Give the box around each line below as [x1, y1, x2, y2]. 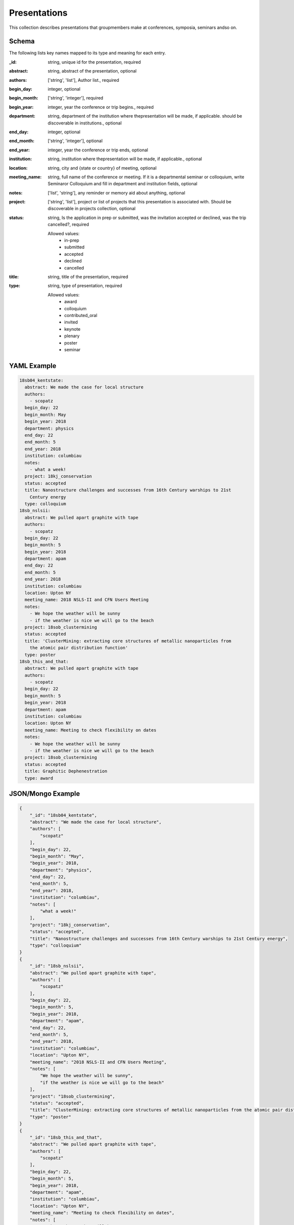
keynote [64, 326, 81, 332]
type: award [24, 775, 53, 781]
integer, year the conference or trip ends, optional [48, 147, 148, 153]
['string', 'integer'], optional [48, 138, 103, 144]
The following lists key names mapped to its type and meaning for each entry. [9, 50, 166, 56]
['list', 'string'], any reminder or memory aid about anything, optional [48, 190, 186, 196]
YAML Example [9, 362, 56, 370]
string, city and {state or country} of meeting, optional [48, 165, 157, 171]
